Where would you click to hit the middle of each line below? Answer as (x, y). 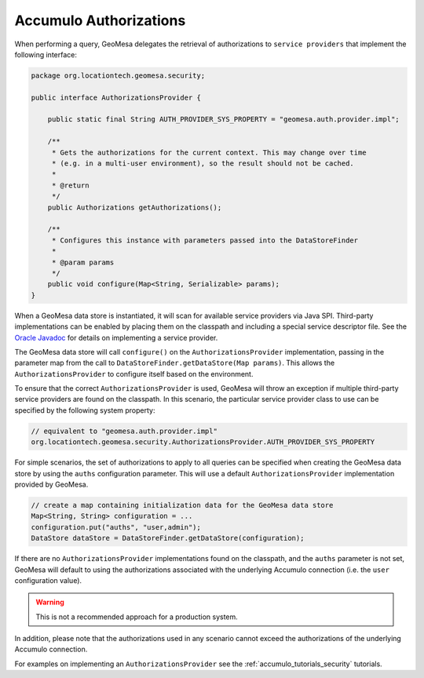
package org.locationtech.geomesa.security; (118, 75)
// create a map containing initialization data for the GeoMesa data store (182, 505)
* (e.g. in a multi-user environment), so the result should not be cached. (203, 164)
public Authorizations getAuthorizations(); (135, 207)
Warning (50, 602)
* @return (70, 185)
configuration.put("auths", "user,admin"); (116, 527)
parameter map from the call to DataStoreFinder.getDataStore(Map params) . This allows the (175, 363)
